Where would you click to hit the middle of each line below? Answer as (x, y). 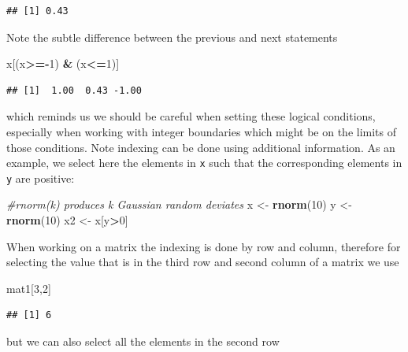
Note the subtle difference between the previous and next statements (172, 37)
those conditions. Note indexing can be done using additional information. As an (201, 147)
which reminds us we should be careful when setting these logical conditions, (191, 116)
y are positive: (41, 178)
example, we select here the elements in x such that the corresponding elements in (204, 163)
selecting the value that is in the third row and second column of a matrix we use (203, 262)
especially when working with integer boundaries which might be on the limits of (202, 131)
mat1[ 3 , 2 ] (29, 288)
